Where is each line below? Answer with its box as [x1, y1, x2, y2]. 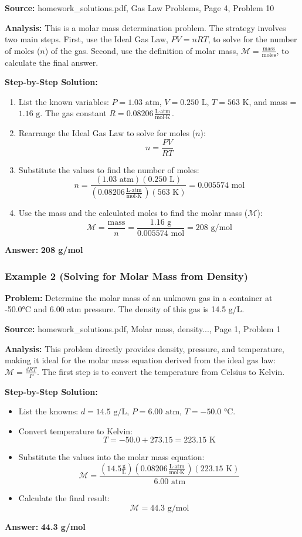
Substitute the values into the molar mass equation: [18, 451, 205, 463]
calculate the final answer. [5, 56, 99, 68]
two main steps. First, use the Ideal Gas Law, [5, 33, 168, 45]
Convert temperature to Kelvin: [18, 424, 133, 437]
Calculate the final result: [18, 492, 110, 504]
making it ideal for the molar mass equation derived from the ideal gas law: [5, 354, 276, 366]
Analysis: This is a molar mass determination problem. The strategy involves [5, 21, 286, 33]
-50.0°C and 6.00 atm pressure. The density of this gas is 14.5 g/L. [5, 303, 245, 315]
